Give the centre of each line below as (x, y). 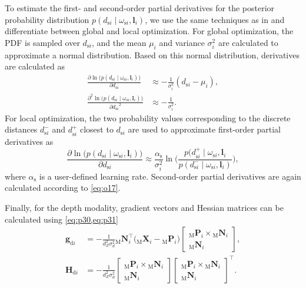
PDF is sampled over (42, 42)
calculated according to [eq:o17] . (63, 188)
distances (21, 129)
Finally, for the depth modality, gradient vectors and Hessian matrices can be (144, 207)
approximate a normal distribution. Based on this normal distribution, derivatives (152, 54)
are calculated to (248, 42)
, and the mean (119, 42)
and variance (182, 42)
